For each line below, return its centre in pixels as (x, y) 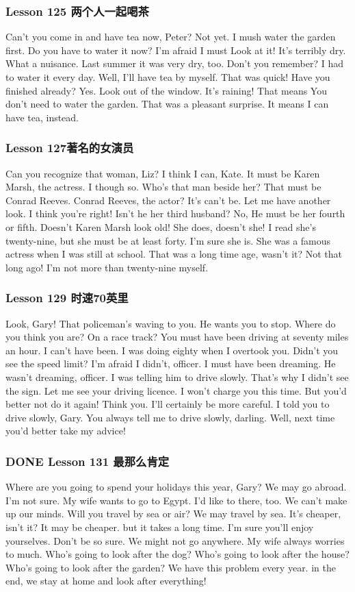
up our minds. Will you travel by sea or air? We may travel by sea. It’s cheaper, (173, 514)
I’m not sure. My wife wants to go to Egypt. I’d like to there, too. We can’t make (176, 500)
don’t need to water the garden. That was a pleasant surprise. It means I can (167, 104)
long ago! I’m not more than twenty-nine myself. (107, 267)
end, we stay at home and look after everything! (106, 581)
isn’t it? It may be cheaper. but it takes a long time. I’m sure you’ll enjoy (160, 527)
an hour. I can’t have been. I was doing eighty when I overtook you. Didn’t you (172, 350)
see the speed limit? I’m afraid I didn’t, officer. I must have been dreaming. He (171, 363)
